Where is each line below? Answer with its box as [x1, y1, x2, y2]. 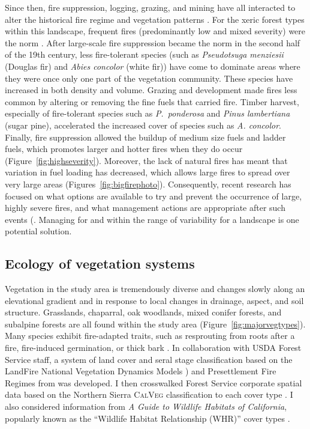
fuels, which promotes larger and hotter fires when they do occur [5, 142, 243, 155]
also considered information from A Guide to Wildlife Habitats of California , [5, 400, 287, 413]
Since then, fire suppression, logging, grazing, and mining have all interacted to [5, 1, 296, 13]
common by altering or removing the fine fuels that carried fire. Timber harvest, [5, 95, 299, 108]
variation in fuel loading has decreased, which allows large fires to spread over [5, 166, 290, 178]
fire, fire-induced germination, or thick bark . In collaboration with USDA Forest [5, 341, 302, 354]
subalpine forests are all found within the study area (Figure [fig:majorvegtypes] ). [5, 317, 306, 330]
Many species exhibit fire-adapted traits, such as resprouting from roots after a [5, 329, 295, 342]
